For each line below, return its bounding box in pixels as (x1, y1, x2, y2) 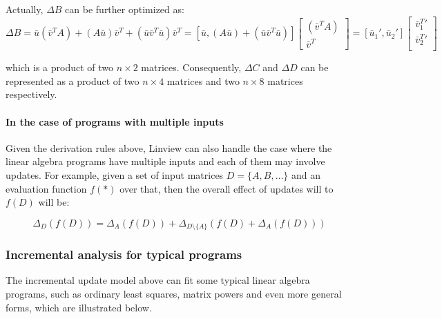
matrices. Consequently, (141, 60, 242, 75)
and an (291, 167, 321, 182)
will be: (38, 195, 70, 209)
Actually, (6, 2, 44, 16)
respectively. (6, 87, 57, 101)
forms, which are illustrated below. (6, 300, 152, 314)
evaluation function (6, 181, 87, 195)
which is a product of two (6, 60, 114, 75)
